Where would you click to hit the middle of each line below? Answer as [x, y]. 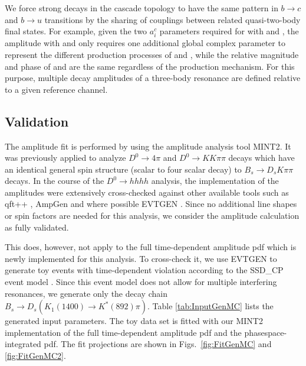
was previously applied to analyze [65, 158]
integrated [23, 344]
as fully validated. [37, 227]
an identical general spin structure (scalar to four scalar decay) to [123, 169]
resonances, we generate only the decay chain [86, 293]
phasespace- [266, 332]
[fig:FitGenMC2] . [35, 356]
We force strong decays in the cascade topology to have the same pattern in [142, 8]
